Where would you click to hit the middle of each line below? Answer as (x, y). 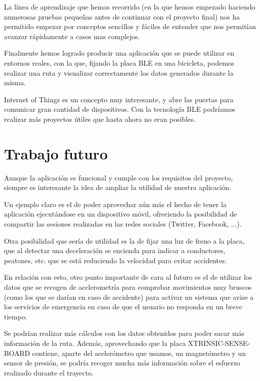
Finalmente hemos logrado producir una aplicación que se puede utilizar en (119, 53)
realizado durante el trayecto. (49, 372)
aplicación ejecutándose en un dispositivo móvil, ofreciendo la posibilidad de (120, 214)
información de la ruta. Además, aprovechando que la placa (95, 343)
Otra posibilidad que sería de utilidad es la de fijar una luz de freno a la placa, (124, 240)
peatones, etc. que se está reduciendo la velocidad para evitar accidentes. (115, 260)
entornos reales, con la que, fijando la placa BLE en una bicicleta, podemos (119, 62)
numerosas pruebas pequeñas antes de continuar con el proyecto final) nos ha (122, 16)
